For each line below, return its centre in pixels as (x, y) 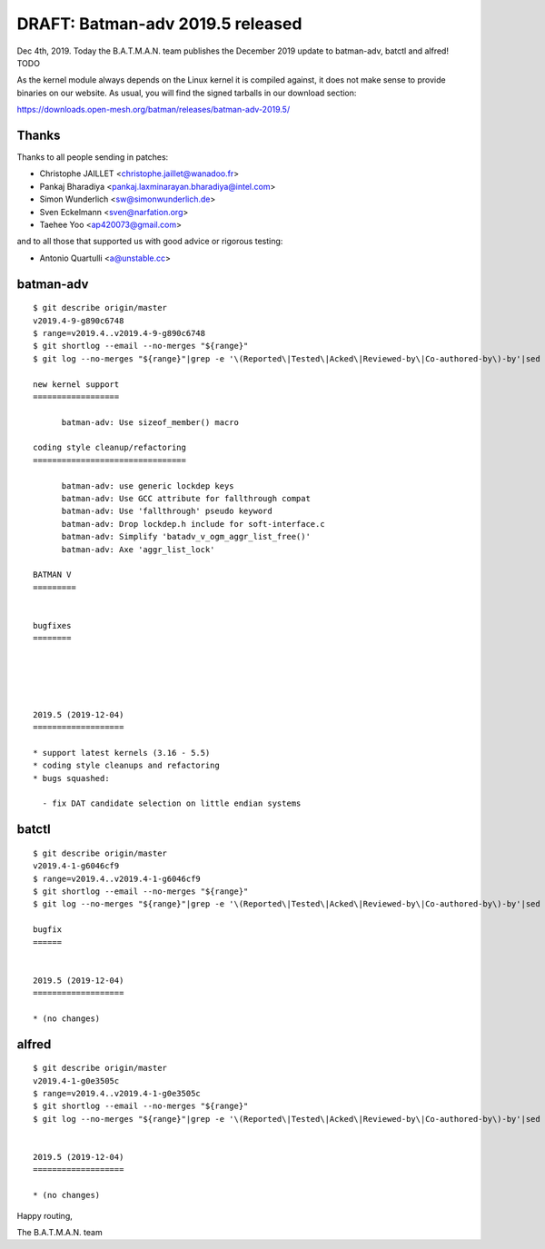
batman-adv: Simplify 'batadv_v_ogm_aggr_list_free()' (186, 537)
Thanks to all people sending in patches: (93, 157)
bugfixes (52, 625)
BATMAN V (52, 575)
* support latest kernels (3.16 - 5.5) (122, 753)
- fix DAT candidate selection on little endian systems (172, 803)
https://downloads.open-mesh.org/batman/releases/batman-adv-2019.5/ (154, 110)
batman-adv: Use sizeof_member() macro (150, 422)
